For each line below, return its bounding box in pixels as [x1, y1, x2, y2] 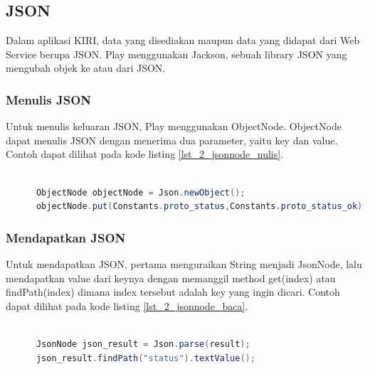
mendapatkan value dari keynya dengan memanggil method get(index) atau [6, 270, 336, 285]
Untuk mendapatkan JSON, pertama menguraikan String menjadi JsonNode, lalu [6, 256, 362, 271]
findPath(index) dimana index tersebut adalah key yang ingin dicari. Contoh [6, 284, 340, 299]
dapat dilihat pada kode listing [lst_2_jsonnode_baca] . [6, 298, 248, 313]
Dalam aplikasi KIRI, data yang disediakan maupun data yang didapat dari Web [6, 33, 360, 48]
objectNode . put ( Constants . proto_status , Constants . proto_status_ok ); [36, 201, 368, 212]
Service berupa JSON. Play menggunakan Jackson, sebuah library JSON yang [6, 46, 347, 61]
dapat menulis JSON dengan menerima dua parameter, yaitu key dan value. [6, 132, 338, 147]
